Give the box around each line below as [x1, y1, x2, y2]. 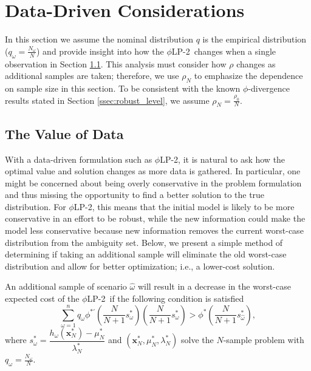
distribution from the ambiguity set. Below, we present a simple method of [5, 236, 283, 248]
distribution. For [5, 200, 66, 213]
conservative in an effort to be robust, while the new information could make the [5, 212, 306, 225]
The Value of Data [5, 124, 124, 143]
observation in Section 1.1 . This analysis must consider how [5, 57, 227, 70]
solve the [181, 333, 214, 346]
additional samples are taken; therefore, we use [5, 69, 179, 82]
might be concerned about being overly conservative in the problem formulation [5, 176, 302, 189]
